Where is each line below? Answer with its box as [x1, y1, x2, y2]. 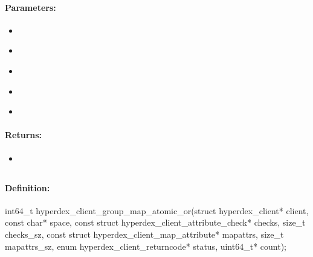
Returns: [5, 128, 42, 141]
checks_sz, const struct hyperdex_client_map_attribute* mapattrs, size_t [5, 227, 284, 240]
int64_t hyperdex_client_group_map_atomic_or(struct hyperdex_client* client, [5, 204, 309, 217]
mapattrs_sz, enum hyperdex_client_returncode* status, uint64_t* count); [5, 240, 286, 252]
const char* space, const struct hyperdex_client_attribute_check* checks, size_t [5, 216, 306, 229]
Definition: [5, 181, 50, 194]
